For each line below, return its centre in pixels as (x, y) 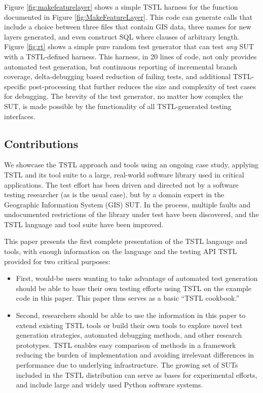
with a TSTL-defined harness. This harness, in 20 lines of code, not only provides (130, 56)
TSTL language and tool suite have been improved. (84, 224)
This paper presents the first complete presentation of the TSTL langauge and (126, 241)
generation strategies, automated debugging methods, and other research (129, 335)
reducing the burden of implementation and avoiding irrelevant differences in (135, 355)
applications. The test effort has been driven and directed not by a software (121, 184)
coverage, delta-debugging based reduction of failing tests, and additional (118, 76)
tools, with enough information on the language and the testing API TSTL (121, 251)
